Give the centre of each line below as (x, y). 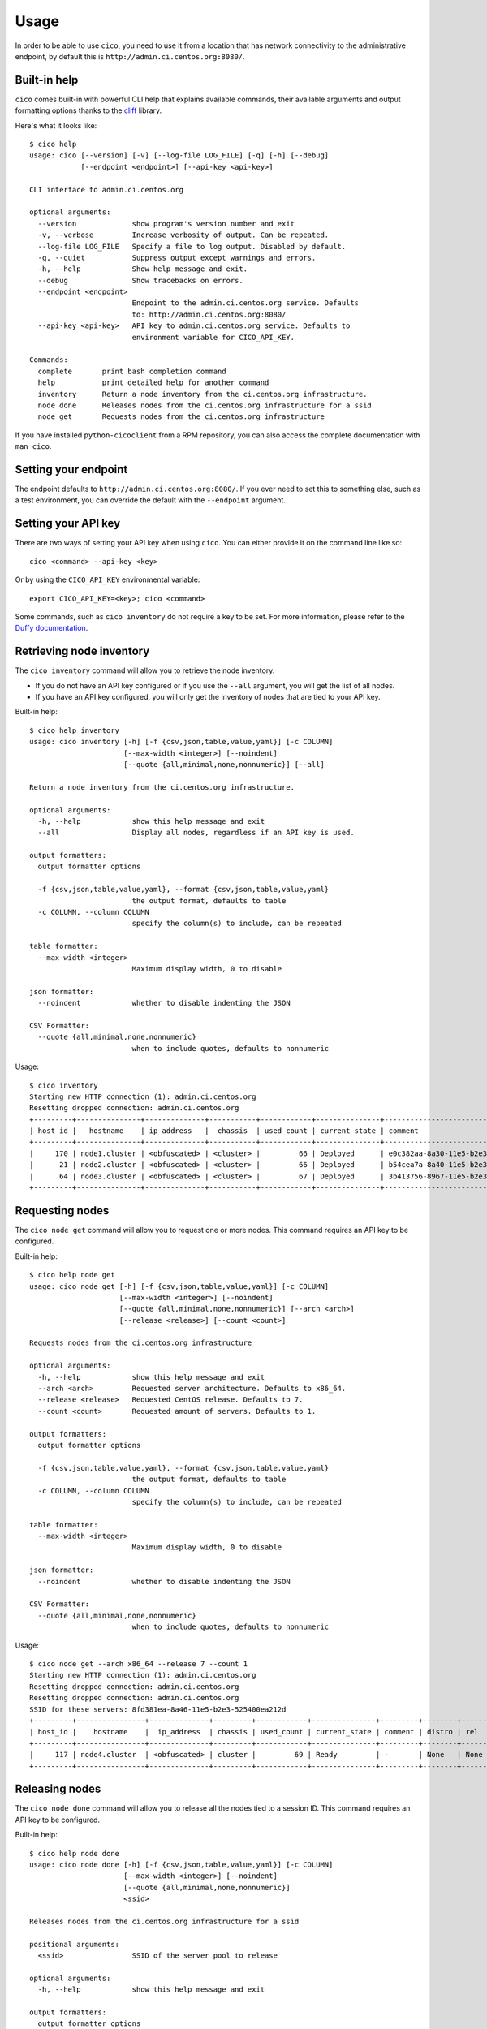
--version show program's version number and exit (166, 224)
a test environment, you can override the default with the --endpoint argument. (150, 500)
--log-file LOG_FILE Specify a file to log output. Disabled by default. (192, 246)
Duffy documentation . (52, 628)
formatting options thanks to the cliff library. (88, 110)
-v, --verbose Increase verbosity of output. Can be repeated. (183, 235)
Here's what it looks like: (56, 125)
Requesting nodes (62, 1211)
